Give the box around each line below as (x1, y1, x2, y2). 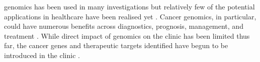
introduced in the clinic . (4, 50, 80, 60)
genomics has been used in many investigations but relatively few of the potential (4, 1, 255, 11)
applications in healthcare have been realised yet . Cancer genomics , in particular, (4, 11, 256, 21)
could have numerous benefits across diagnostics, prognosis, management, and (4, 21, 243, 31)
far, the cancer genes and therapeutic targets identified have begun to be (4, 40, 228, 51)
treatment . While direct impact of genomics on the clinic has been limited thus (4, 30, 250, 41)
